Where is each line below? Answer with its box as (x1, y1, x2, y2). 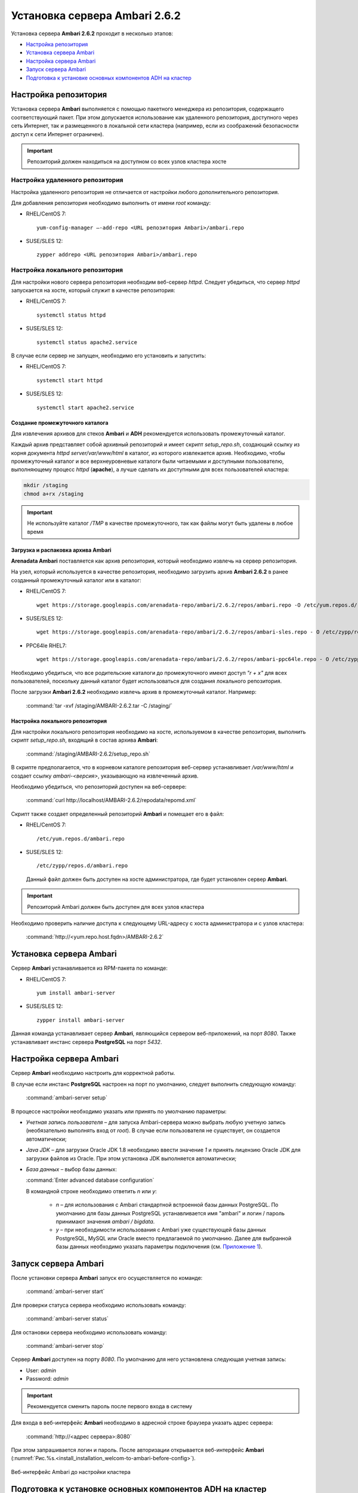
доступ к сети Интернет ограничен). (11, 130, 104, 137)
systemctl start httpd (36, 377, 103, 383)
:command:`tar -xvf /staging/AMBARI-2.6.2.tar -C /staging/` (26, 702, 172, 709)
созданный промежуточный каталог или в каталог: (11, 576, 141, 583)
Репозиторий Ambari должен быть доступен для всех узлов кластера (27, 903, 205, 910)
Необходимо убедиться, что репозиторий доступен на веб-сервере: (11, 783, 187, 791)
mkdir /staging (23, 482, 68, 489)
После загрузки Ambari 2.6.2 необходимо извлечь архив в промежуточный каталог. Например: (11, 689, 257, 696)
